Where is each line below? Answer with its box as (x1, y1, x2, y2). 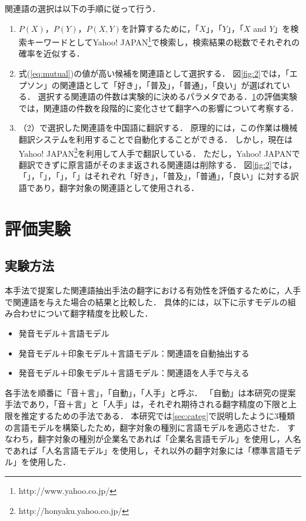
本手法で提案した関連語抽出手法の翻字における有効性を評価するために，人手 (5, 284, 301, 296)
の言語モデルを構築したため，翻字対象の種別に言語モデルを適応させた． (5, 421, 285, 433)
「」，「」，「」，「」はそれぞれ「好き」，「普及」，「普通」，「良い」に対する (18, 170, 291, 182)
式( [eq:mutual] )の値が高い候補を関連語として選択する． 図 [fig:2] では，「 (18, 67, 290, 80)
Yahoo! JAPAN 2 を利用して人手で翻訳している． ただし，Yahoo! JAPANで (18, 145, 300, 159)
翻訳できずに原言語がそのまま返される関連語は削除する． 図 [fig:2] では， (18, 158, 297, 170)
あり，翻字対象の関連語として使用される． (35, 182, 199, 194)
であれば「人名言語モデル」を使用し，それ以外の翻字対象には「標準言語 (5, 444, 285, 456)
